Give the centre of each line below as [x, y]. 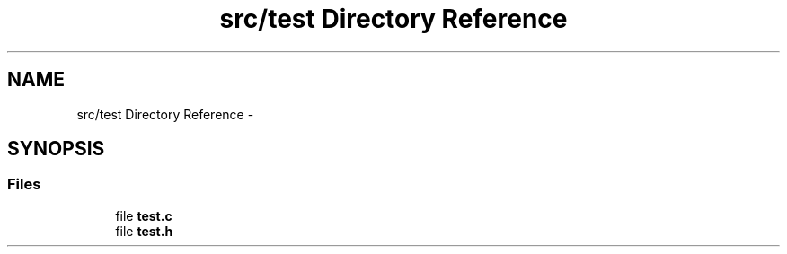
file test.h [144, 231]
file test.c [144, 215]
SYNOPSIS [56, 149]
